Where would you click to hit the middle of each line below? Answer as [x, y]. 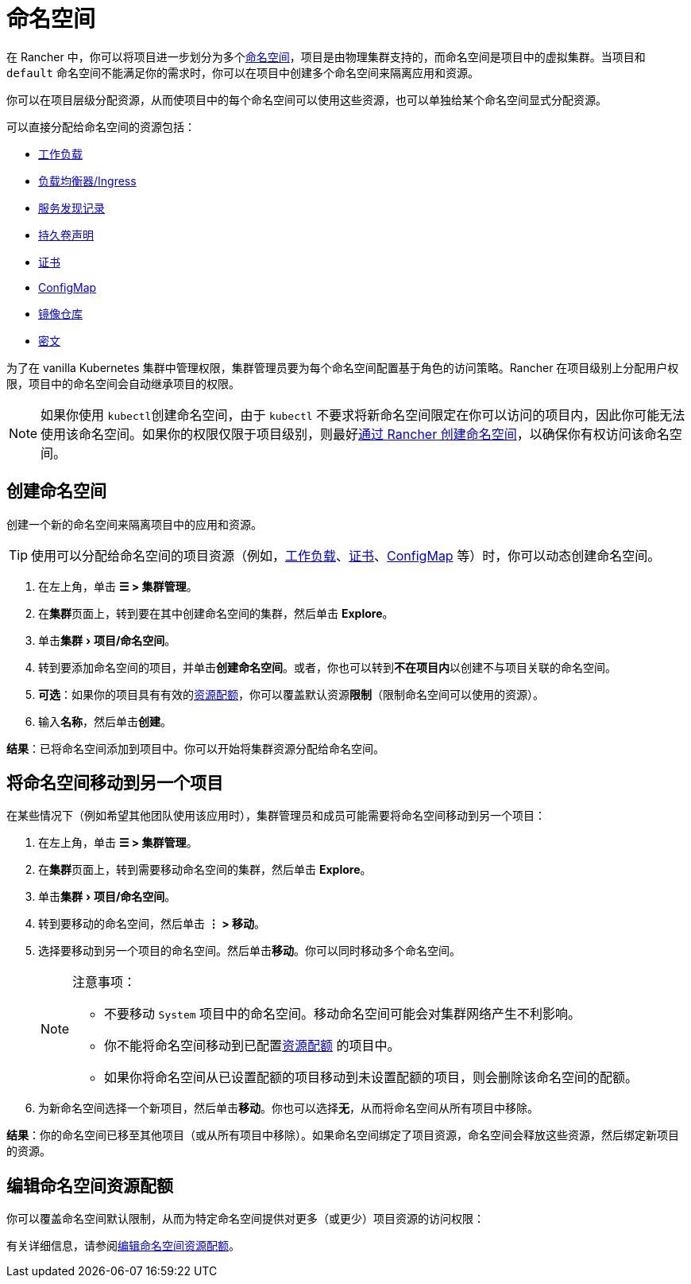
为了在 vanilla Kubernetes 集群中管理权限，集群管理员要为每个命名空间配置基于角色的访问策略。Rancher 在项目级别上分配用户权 [343, 367]
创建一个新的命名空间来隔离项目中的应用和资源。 [134, 524]
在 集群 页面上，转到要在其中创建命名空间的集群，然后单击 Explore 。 [216, 613]
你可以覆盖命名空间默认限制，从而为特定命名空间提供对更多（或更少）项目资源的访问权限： [245, 1219]
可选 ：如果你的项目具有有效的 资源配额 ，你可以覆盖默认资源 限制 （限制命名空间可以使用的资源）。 [291, 694]
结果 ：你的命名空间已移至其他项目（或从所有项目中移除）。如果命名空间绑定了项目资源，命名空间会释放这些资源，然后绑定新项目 [343, 1135]
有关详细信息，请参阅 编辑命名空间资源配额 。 [123, 1246]
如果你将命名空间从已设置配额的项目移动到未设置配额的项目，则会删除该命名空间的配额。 [371, 1078]
